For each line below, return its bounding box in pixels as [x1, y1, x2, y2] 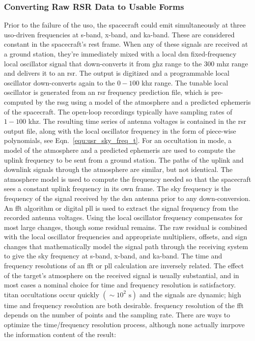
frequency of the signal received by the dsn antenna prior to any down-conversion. [4, 193, 251, 203]
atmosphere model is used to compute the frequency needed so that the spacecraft [4, 173, 252, 184]
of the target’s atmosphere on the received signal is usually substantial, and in [4, 270, 239, 280]
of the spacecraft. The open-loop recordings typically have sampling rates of [4, 106, 232, 116]
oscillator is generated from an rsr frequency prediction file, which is [4, 87, 209, 97]
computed [4, 96, 33, 107]
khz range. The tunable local [142, 77, 228, 87]
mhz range [216, 58, 248, 68]
